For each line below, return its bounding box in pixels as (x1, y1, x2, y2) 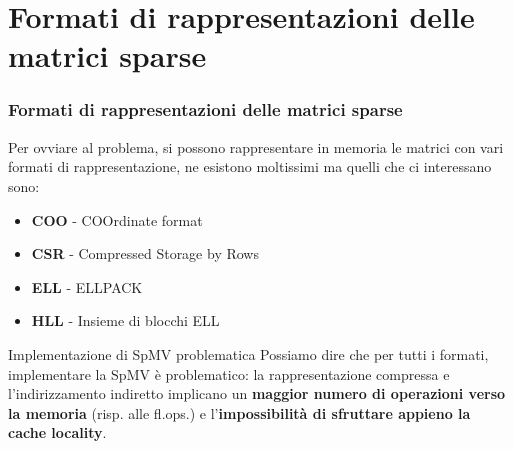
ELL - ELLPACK (31, 276, 143, 297)
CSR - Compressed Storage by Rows (31, 243, 259, 264)
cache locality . (8, 422, 107, 443)
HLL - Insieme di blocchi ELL (31, 310, 220, 331)
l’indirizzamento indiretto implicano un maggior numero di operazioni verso (8, 383, 506, 404)
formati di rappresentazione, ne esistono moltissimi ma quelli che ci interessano (8, 156, 492, 177)
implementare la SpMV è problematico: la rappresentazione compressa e (8, 363, 450, 384)
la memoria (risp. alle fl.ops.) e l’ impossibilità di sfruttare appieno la (8, 402, 471, 423)
